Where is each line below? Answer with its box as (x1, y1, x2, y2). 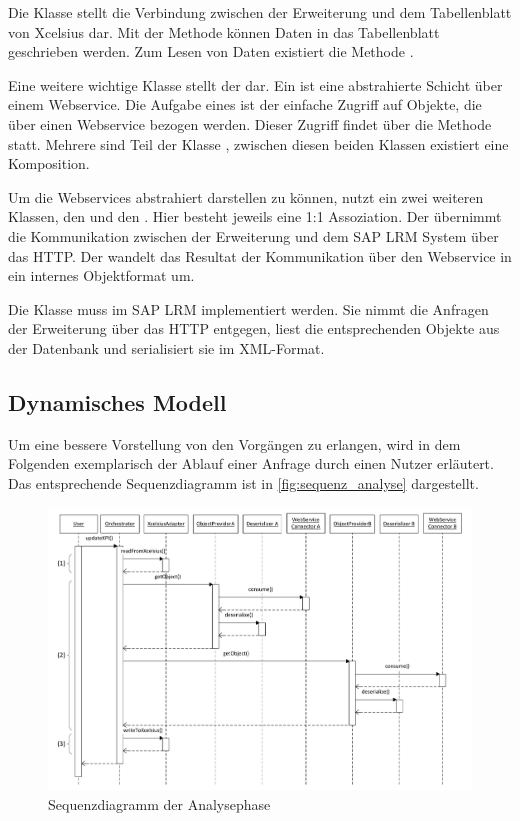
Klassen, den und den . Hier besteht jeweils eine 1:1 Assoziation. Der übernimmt (8, 206, 502, 227)
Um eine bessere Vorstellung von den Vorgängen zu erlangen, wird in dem (8, 433, 461, 454)
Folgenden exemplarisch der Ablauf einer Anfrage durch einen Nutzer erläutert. (8, 453, 494, 474)
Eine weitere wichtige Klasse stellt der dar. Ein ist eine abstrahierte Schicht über (8, 74, 503, 95)
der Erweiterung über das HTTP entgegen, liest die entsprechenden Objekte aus (8, 318, 500, 339)
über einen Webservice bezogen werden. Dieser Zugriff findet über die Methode (8, 113, 492, 134)
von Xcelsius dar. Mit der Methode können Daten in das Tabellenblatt (8, 21, 440, 42)
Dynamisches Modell (8, 386, 227, 417)
